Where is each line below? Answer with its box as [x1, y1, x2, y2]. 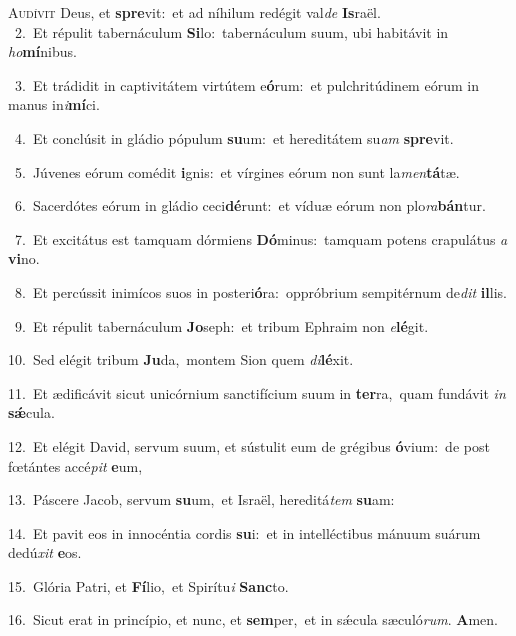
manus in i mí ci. [8, 94, 100, 115]
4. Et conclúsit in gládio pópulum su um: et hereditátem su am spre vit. [14, 127, 454, 148]
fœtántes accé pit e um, [8, 455, 143, 476]
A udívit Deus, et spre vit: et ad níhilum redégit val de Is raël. [8, 2, 381, 22]
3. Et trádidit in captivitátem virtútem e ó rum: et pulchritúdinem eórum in [14, 74, 479, 95]
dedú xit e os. [8, 542, 82, 563]
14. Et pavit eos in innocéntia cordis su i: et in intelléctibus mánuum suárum [8, 522, 481, 543]
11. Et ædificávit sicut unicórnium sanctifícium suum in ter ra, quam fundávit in [8, 382, 506, 403]
